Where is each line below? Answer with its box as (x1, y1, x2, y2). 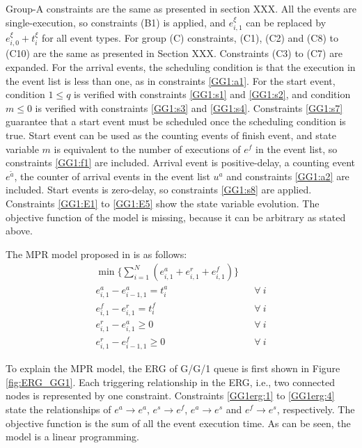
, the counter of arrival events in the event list (14, 168, 210, 183)
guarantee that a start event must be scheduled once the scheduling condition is (6, 114, 346, 129)
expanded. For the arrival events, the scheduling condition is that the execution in (6, 60, 356, 74)
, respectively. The (276, 402, 355, 417)
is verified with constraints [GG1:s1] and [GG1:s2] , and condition (74, 87, 351, 102)
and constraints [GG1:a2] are (226, 168, 349, 183)
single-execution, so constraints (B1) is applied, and (6, 15, 226, 29)
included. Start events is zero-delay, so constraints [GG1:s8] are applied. (6, 182, 312, 197)
